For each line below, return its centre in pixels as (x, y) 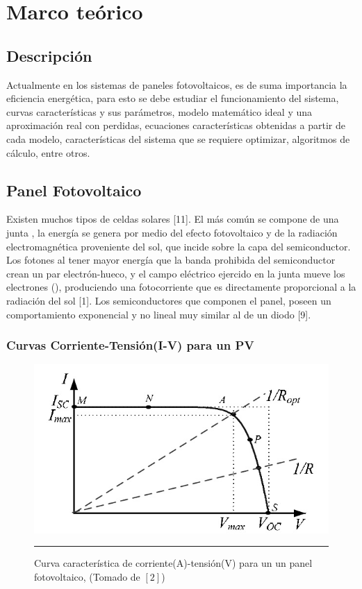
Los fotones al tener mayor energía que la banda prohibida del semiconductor (171, 260)
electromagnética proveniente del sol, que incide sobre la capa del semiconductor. (179, 246)
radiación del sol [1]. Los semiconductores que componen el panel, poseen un (169, 300)
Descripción (49, 55)
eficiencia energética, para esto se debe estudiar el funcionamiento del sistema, (173, 98)
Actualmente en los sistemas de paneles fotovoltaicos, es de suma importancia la (177, 84)
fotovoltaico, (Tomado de (87, 576)
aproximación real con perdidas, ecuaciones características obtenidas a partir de (176, 125)
